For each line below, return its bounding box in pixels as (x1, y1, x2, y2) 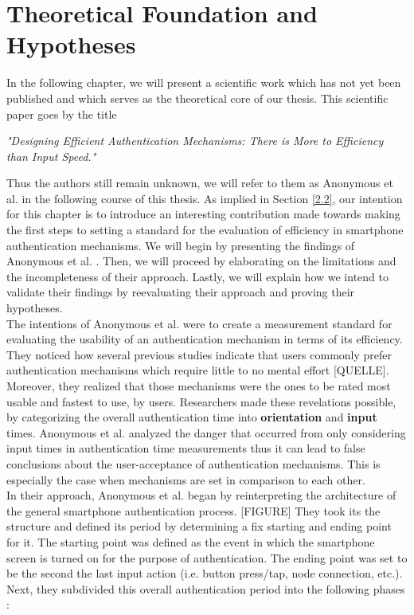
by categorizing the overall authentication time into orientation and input (6, 409, 377, 425)
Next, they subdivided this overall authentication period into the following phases (6, 580, 405, 597)
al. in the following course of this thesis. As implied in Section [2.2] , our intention (6, 190, 403, 206)
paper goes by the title (6, 105, 117, 122)
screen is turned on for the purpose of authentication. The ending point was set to (6, 549, 408, 566)
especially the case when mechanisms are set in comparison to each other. (6, 471, 365, 488)
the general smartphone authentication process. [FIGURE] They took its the (6, 502, 381, 519)
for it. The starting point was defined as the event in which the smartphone (6, 533, 375, 550)
